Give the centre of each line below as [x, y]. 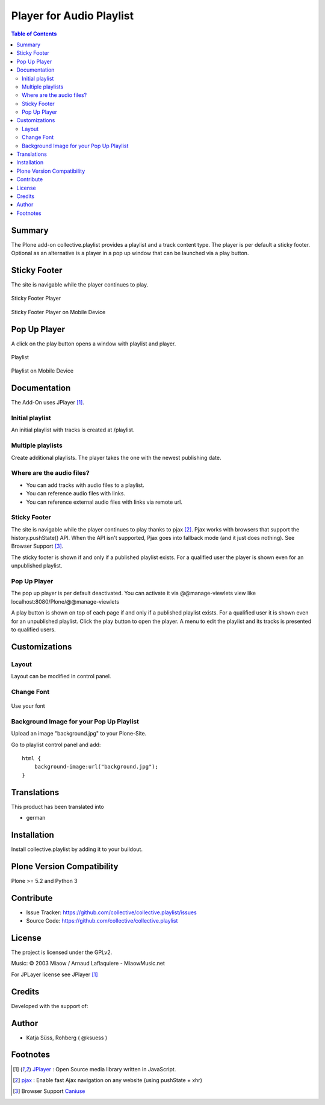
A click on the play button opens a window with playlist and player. [94, 344]
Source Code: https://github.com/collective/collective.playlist [102, 921]
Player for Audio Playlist [73, 16]
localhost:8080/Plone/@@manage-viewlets [65, 601]
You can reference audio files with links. [76, 494]
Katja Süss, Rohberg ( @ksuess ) [67, 1038]
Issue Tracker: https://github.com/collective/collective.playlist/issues [111, 912]
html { [32, 758]
